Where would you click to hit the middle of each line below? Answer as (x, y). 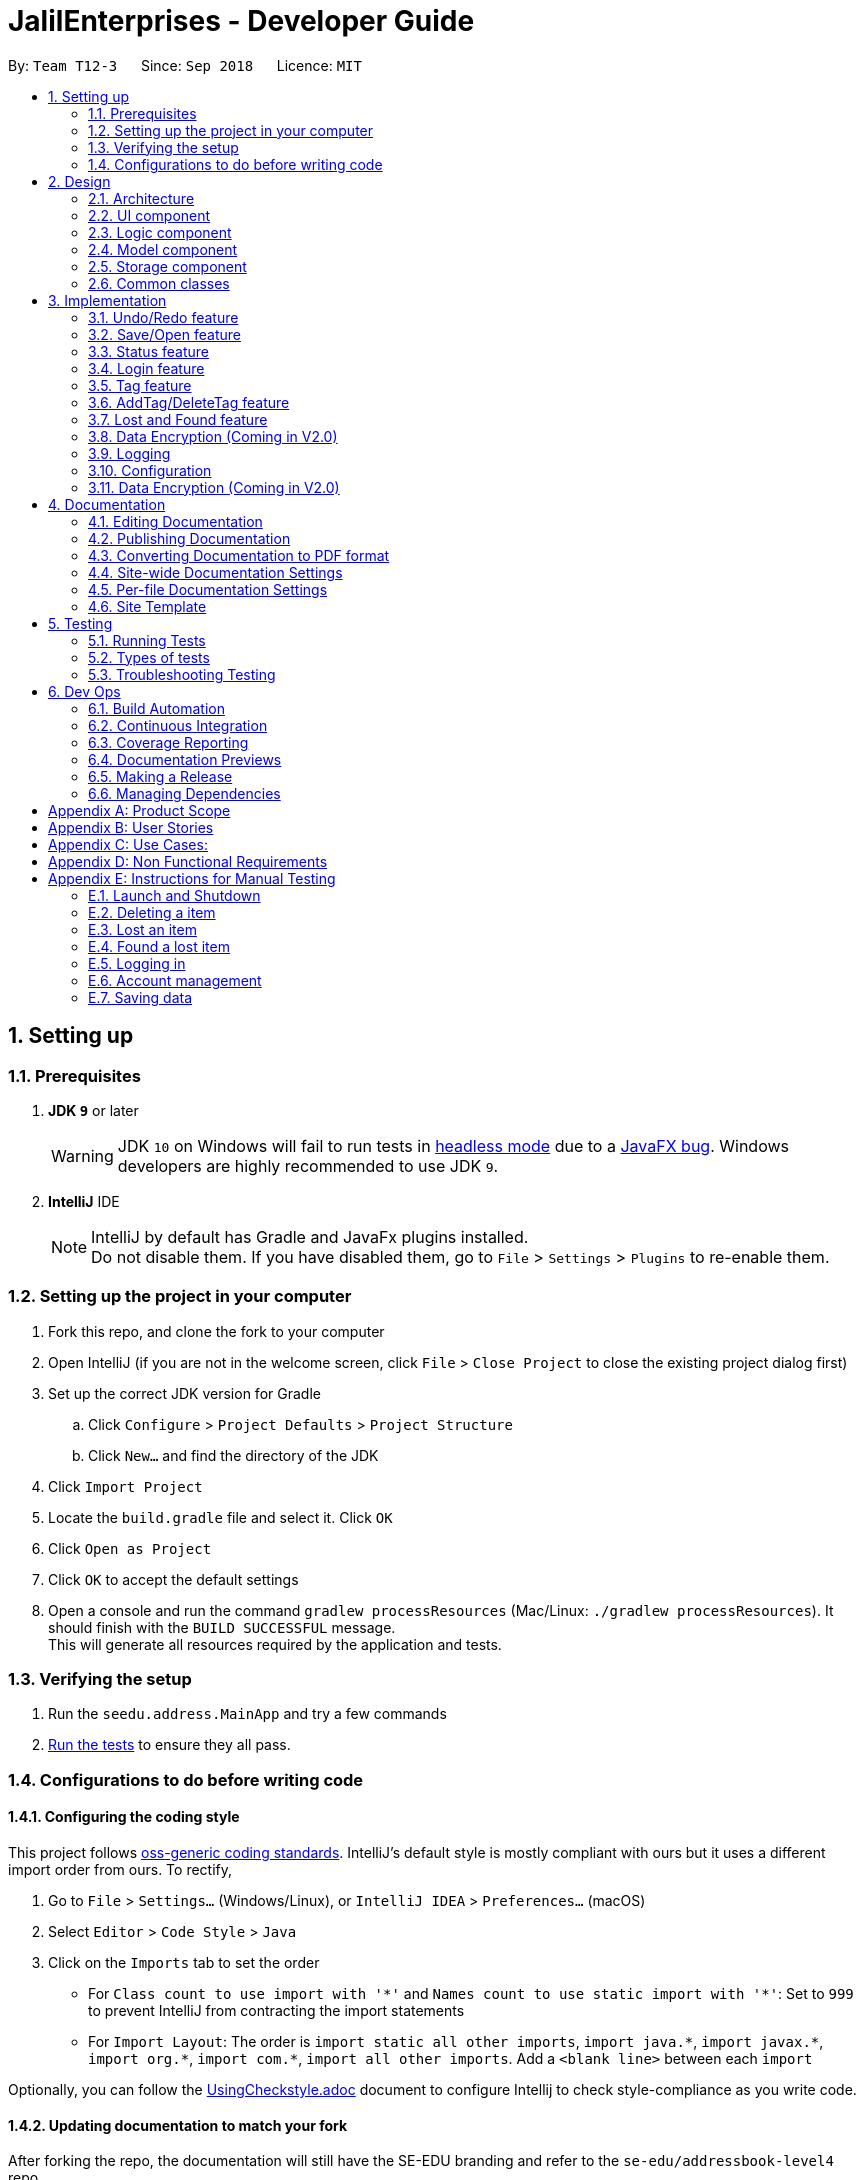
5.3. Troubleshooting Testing (182, 674)
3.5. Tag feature (140, 385)
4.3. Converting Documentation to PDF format (239, 555)
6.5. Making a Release (160, 776)
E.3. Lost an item (142, 929)
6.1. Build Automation (156, 708)
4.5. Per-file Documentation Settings (208, 589)
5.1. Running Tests (147, 640)
